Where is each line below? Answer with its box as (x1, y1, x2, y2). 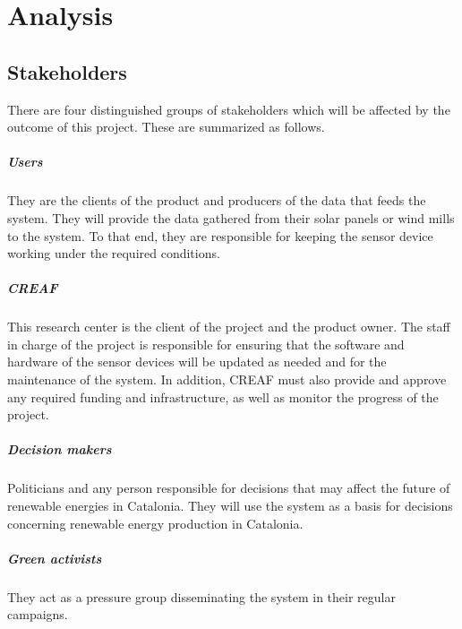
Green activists (7, 548, 102, 567)
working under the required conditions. (7, 244, 220, 263)
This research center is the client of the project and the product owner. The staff (7, 317, 450, 336)
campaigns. (7, 605, 68, 624)
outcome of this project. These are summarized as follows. (7, 117, 325, 136)
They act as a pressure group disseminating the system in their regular (7, 587, 396, 606)
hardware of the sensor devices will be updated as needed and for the (7, 352, 387, 371)
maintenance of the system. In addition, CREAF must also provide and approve (7, 370, 447, 389)
